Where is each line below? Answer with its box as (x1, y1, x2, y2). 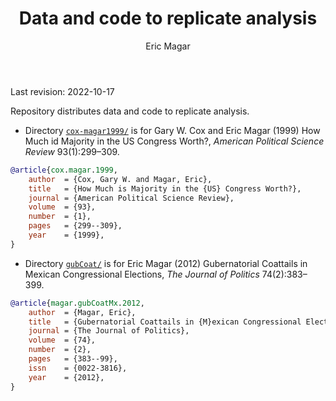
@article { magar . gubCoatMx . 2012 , (10, 298, 145, 308)
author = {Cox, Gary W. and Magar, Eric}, (28, 174, 213, 184)
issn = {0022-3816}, (28, 363, 128, 373)
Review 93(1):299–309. (24, 145, 120, 157)
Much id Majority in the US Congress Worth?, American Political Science (24, 135, 325, 147)
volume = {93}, (28, 202, 97, 212)
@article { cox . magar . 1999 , (10, 165, 118, 175)
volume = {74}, (28, 335, 97, 346)
